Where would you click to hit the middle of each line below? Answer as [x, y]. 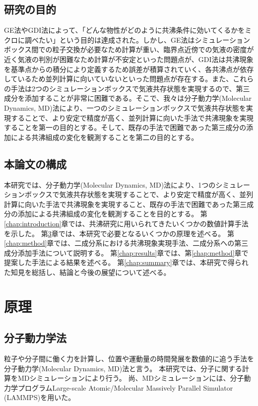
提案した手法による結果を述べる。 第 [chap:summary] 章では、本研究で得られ [126, 262]
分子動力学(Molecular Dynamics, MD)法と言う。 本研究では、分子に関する [123, 368]
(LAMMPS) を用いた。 [40, 397]
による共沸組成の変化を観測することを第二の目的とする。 [104, 137]
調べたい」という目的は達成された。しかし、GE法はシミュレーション [137, 39]
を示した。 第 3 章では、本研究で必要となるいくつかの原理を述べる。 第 [119, 233]
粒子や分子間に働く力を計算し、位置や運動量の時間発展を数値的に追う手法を [129, 359]
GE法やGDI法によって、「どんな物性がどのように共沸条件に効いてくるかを [125, 30]
